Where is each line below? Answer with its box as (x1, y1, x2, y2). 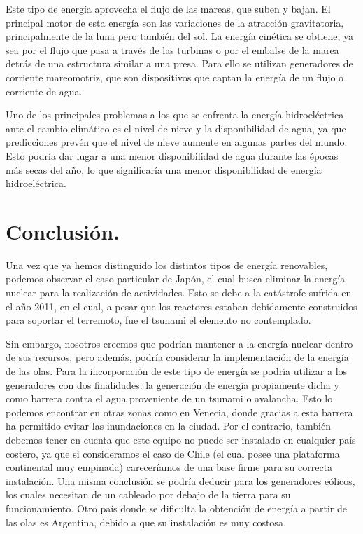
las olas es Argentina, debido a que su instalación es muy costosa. (6, 514, 286, 529)
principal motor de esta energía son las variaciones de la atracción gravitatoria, (6, 15, 344, 29)
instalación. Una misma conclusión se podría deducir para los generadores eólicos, (6, 473, 355, 488)
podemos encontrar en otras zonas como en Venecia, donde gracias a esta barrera (6, 404, 353, 419)
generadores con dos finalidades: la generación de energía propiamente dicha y (6, 377, 339, 392)
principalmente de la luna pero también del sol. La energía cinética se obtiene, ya (6, 29, 354, 43)
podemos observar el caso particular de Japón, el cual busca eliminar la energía (6, 271, 346, 286)
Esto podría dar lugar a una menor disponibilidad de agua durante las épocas (6, 148, 339, 163)
